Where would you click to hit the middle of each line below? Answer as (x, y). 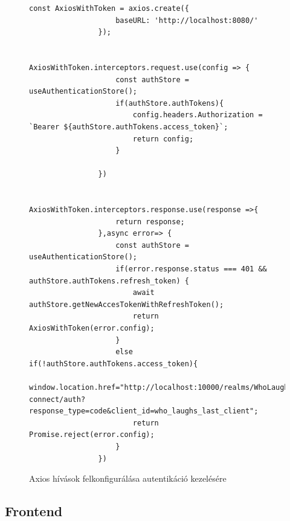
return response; (150, 222)
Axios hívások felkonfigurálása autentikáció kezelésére (128, 478)
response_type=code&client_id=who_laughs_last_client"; (144, 411)
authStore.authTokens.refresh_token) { (109, 281)
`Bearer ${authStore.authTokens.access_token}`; (129, 127)
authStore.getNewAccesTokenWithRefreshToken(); (127, 304)
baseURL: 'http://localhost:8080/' (187, 20)
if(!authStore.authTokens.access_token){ (114, 364)
